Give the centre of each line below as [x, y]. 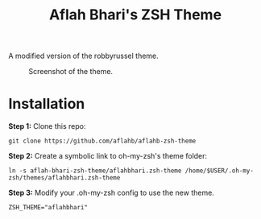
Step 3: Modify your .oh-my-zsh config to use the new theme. [112, 193]
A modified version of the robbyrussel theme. [83, 56]
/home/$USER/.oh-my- [219, 171]
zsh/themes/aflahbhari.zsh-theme [64, 178]
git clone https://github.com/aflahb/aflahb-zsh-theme [102, 141]
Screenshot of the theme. [71, 72]
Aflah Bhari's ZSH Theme [135, 15]
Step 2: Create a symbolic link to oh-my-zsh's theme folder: [108, 156]
